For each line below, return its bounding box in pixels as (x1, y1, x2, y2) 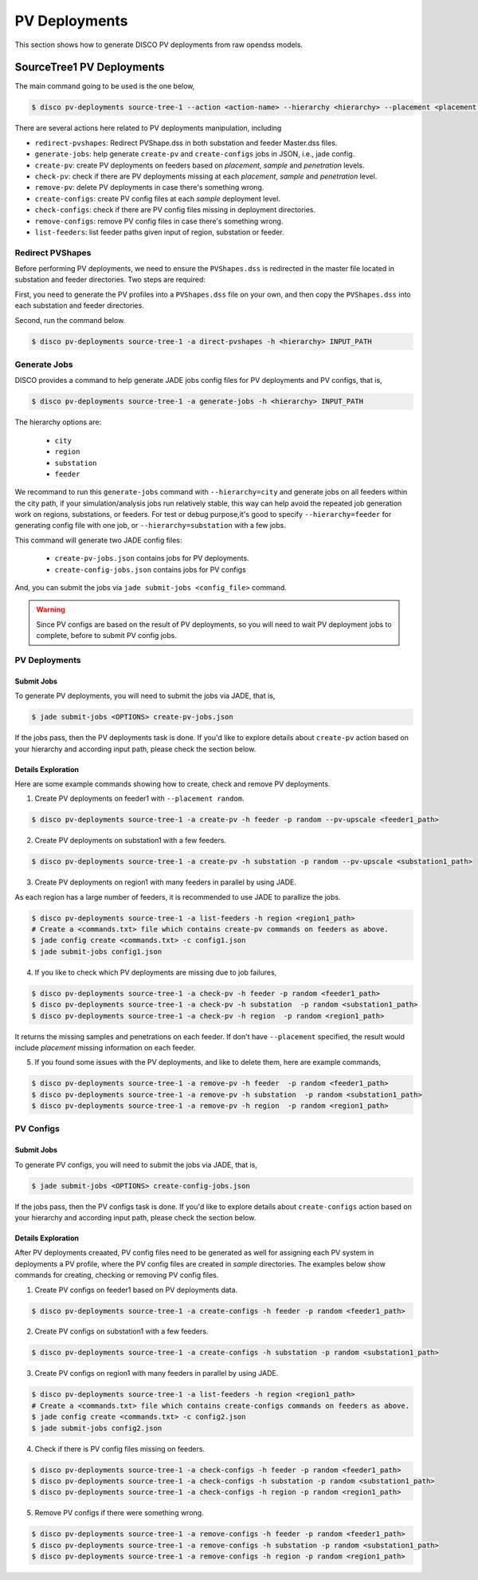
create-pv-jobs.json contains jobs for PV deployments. (54, 554, 250, 563)
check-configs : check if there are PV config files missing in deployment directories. (34, 205, 316, 215)
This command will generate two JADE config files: (14, 535, 182, 545)
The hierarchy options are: (14, 417, 102, 427)
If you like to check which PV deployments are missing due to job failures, (34, 967, 277, 977)
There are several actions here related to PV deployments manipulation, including (14, 124, 282, 133)
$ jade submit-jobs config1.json (31, 947, 163, 956)
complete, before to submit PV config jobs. (36, 631, 177, 640)
